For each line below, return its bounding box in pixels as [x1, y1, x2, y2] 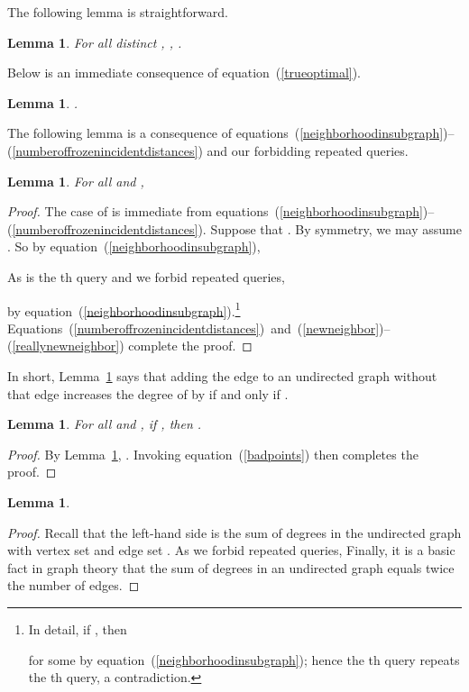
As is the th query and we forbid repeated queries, [7, 267, 285, 286]
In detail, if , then [28, 619, 127, 638]
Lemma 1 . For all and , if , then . [7, 414, 202, 433]
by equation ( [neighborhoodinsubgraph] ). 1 [7, 298, 241, 320]
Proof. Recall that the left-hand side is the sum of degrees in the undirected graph [7, 523, 462, 542]
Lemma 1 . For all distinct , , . [7, 32, 182, 51]
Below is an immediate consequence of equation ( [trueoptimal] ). [7, 63, 362, 82]
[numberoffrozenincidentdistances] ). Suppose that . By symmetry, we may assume [12, 219, 462, 238]
